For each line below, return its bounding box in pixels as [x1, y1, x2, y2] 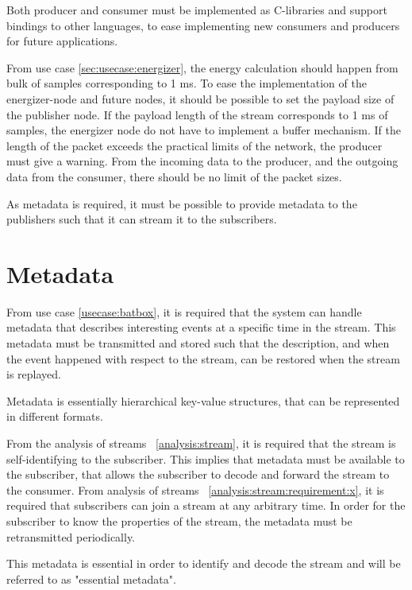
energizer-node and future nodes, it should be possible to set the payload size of [6, 90, 395, 107]
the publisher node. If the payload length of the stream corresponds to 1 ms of [6, 106, 388, 122]
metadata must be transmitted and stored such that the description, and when [6, 335, 390, 351]
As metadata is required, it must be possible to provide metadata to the [6, 195, 357, 212]
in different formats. [6, 408, 103, 425]
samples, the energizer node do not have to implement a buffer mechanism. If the [6, 122, 401, 138]
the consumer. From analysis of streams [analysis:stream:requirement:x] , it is [6, 481, 384, 498]
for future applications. [6, 33, 118, 49]
